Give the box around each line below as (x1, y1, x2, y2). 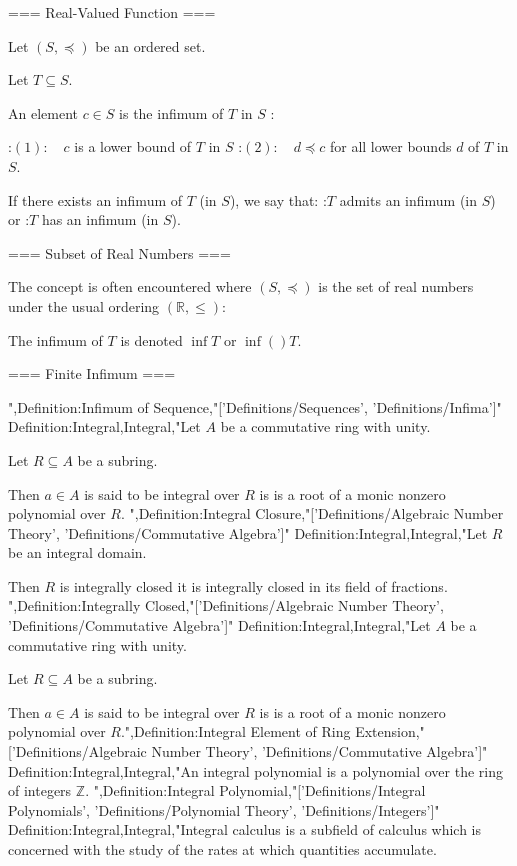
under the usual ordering (8, 295, 160, 316)
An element (8, 102, 78, 123)
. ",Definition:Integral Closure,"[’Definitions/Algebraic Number (120, 503, 504, 524)
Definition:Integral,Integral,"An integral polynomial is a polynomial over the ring (8, 760, 503, 781)
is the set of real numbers (318, 276, 474, 297)
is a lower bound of (74, 136, 192, 157)
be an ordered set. (95, 35, 206, 56)
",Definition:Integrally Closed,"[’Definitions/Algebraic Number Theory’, (8, 595, 444, 616)
